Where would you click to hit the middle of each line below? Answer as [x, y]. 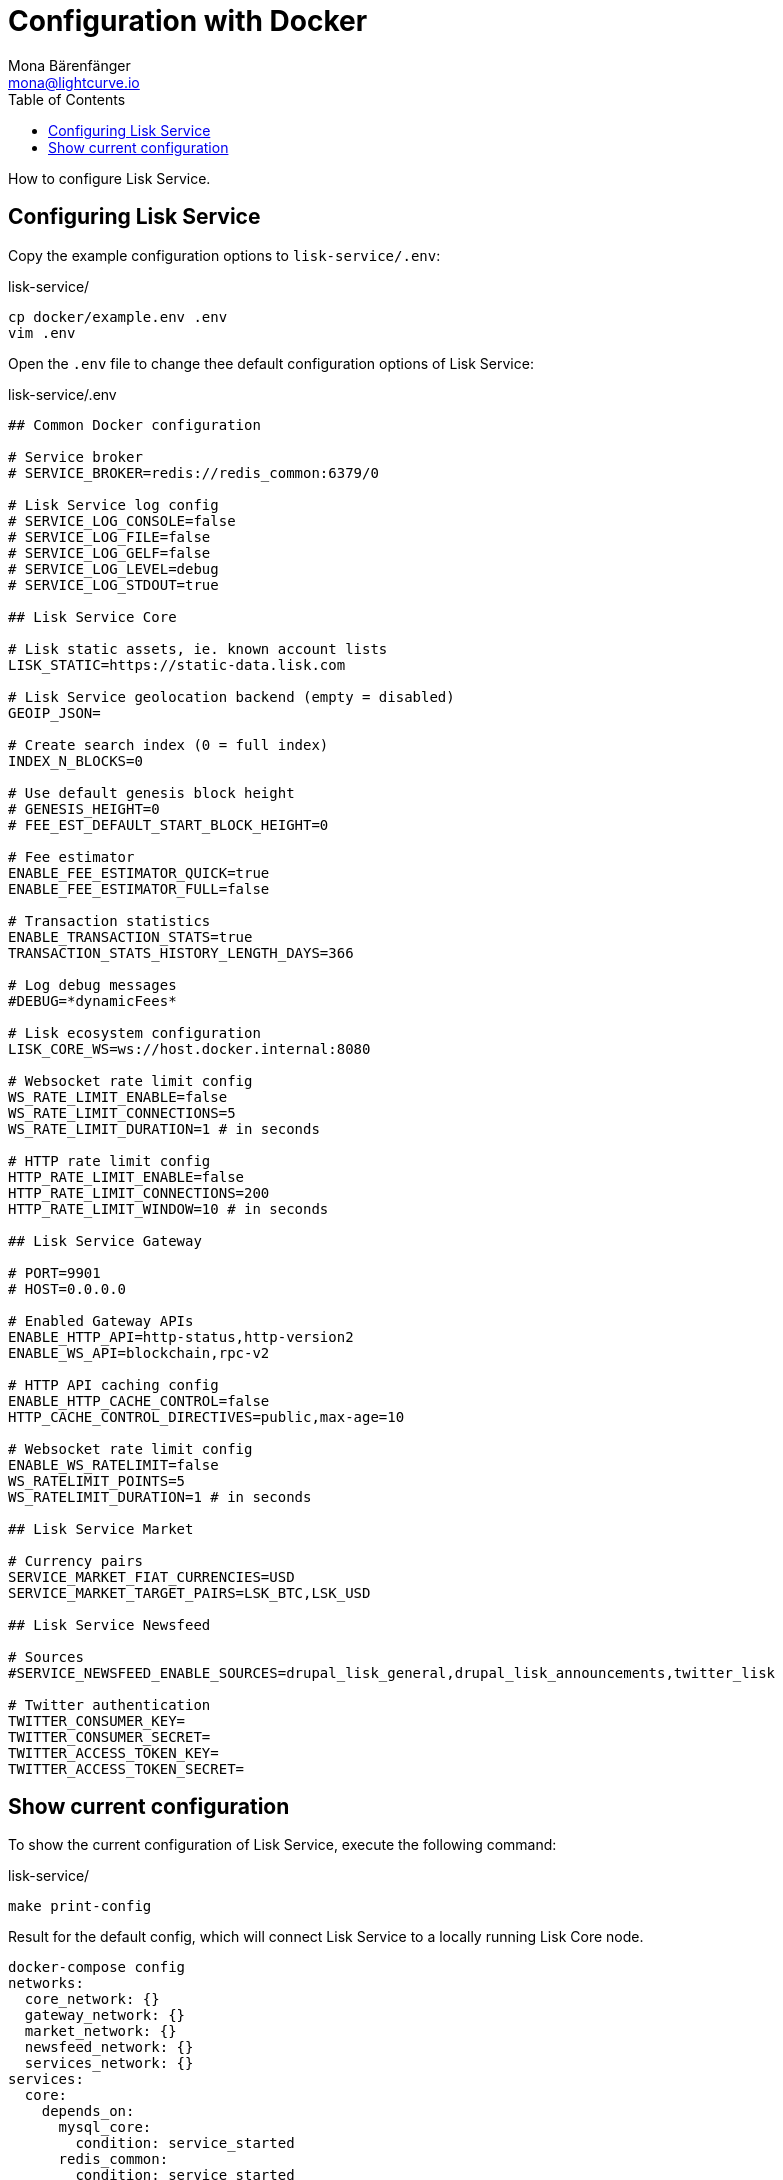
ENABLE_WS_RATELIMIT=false [113, 1464]
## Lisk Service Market [101, 1528]
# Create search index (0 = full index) [168, 744]
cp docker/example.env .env [118, 316]
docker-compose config [97, 1967]
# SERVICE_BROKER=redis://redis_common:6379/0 [193, 472]
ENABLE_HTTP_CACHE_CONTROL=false [139, 1400]
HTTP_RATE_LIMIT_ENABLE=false [126, 1176]
